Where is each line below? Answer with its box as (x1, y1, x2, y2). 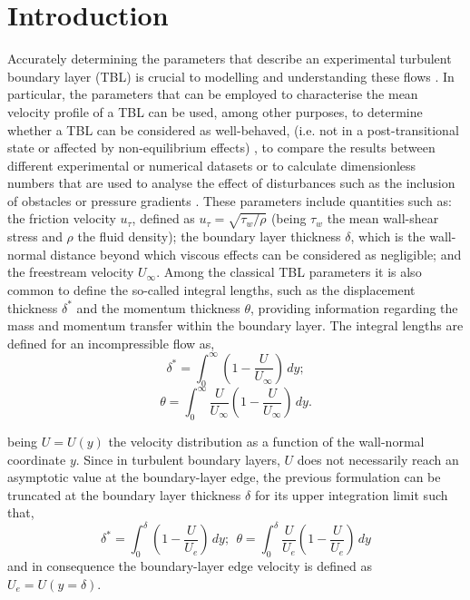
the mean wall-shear (327, 209, 439, 228)
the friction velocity (7, 209, 116, 228)
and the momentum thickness (76, 298, 240, 317)
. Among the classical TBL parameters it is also (156, 262, 422, 281)
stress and (7, 227, 63, 246)
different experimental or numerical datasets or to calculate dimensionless (7, 155, 416, 174)
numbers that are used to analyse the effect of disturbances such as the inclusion (7, 173, 455, 192)
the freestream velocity (7, 262, 134, 281)
